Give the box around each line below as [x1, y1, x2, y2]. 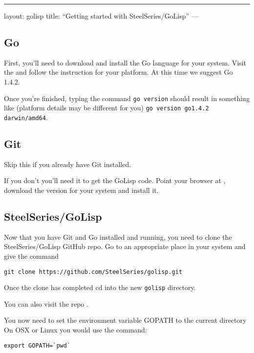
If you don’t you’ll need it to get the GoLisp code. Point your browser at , [4, 175, 226, 186]
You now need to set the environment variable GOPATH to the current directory [4, 315, 247, 325]
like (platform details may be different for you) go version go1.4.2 [4, 103, 209, 113]
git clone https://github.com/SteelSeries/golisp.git [4, 268, 183, 275]
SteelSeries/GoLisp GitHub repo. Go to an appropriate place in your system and [4, 241, 246, 251]
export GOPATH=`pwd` [4, 342, 71, 349]
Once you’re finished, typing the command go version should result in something [4, 93, 250, 103]
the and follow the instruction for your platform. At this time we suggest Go [4, 67, 233, 77]
